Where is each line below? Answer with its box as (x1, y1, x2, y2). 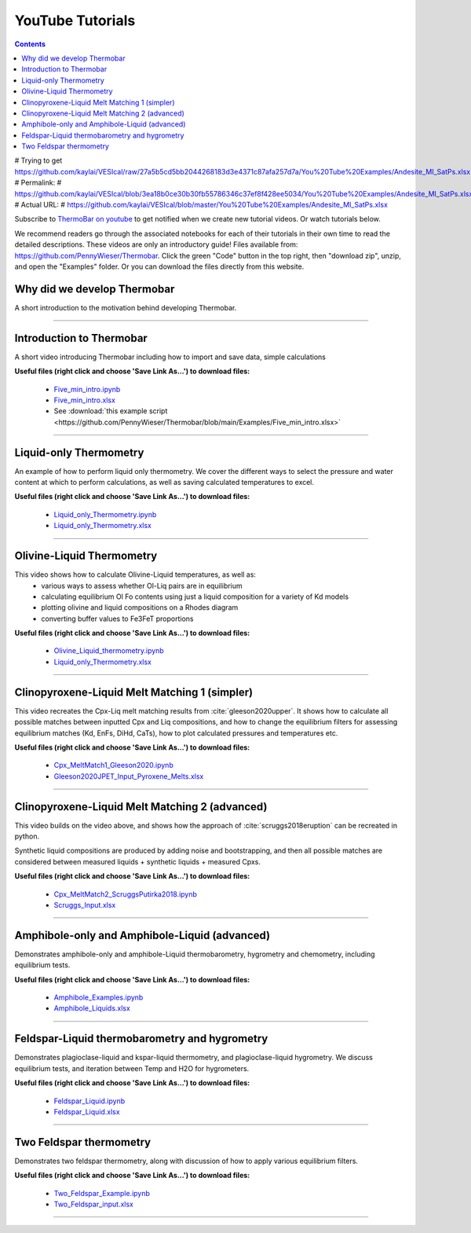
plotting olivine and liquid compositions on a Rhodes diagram (41, 603, 239, 612)
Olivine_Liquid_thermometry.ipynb (53, 646, 164, 655)
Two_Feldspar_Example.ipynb (53, 1188, 151, 1198)
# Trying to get (14, 156, 63, 165)
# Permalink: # (14, 178, 62, 188)
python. (14, 831, 39, 841)
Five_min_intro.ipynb (53, 384, 121, 394)
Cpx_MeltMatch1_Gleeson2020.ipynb (53, 761, 174, 770)
